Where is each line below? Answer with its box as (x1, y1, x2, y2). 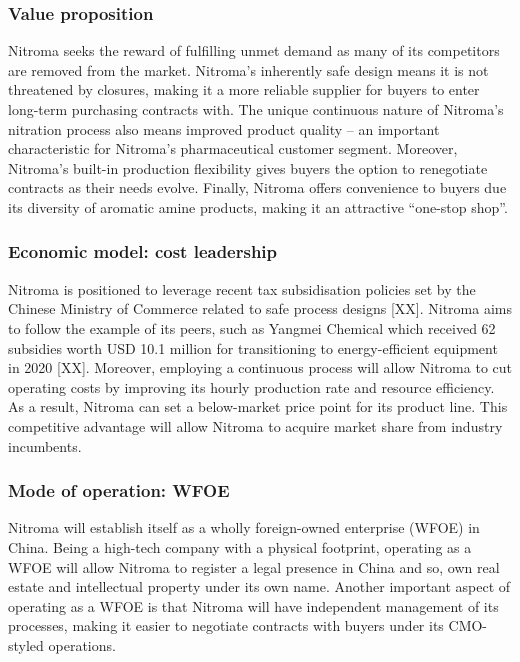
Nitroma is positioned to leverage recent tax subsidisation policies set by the (8, 278, 476, 299)
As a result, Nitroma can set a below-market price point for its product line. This (8, 396, 508, 417)
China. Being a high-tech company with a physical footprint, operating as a (8, 536, 472, 557)
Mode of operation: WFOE (8, 478, 230, 503)
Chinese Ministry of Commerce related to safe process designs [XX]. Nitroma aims (8, 298, 512, 319)
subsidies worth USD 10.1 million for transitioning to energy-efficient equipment (8, 337, 498, 358)
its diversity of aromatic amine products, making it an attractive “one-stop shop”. (8, 196, 508, 217)
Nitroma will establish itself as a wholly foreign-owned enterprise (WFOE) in (8, 517, 480, 538)
